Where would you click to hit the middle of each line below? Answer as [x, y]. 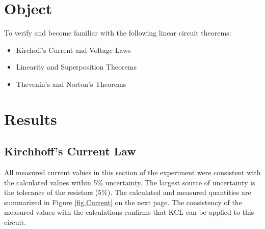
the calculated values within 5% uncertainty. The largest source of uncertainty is [130, 182]
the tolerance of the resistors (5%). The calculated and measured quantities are [128, 192]
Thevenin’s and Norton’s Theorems [71, 84]
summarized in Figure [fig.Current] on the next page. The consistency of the [123, 202]
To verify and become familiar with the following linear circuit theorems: [118, 33]
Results [31, 119]
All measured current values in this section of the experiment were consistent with [132, 172]
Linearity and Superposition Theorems [76, 67]
